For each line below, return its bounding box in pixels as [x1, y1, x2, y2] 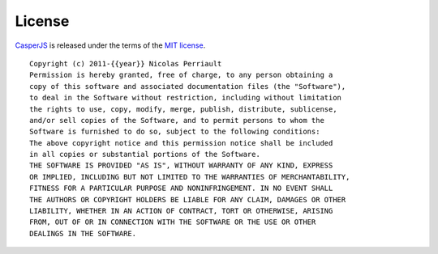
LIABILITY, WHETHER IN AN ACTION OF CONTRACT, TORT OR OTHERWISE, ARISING [29, 206, 333, 216]
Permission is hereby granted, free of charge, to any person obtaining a [29, 70, 333, 80]
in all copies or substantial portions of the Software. [29, 150, 261, 159]
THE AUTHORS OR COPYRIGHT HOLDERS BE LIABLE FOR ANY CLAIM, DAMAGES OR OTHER [29, 195, 346, 204]
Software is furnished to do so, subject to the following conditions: [29, 127, 320, 137]
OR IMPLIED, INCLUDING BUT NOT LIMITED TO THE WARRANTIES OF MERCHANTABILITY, [29, 172, 350, 181]
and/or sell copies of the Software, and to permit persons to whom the [29, 116, 324, 125]
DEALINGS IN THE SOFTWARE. [29, 229, 137, 238]
